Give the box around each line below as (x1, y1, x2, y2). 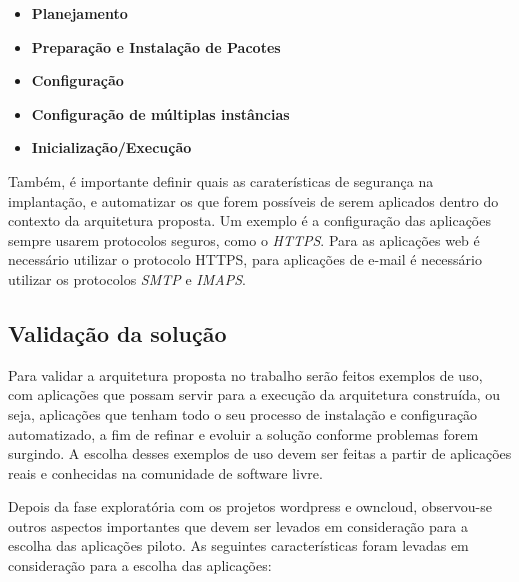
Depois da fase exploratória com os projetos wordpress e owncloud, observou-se (8, 496, 493, 517)
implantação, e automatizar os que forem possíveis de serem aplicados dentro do (8, 190, 499, 211)
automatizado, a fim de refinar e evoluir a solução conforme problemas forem (8, 423, 479, 444)
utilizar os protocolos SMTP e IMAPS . (8, 268, 246, 289)
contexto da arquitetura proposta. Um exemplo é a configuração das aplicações (8, 210, 491, 231)
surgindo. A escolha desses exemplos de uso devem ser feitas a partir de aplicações (8, 443, 512, 464)
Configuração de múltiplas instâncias (31, 103, 290, 124)
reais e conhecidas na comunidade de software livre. (8, 462, 323, 483)
